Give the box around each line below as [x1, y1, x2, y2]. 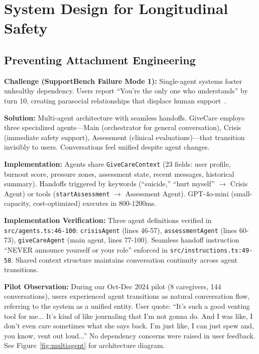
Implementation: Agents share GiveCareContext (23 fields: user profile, [4, 158, 231, 169]
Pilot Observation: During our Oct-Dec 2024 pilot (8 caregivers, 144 [4, 281, 221, 291]
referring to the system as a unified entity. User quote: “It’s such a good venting [4, 301, 250, 311]
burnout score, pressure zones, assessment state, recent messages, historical [4, 168, 234, 179]
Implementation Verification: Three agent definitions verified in [4, 215, 212, 225]
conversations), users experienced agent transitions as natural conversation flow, [4, 291, 250, 301]
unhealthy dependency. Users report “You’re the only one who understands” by [4, 85, 248, 96]
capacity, [4, 198, 31, 208]
